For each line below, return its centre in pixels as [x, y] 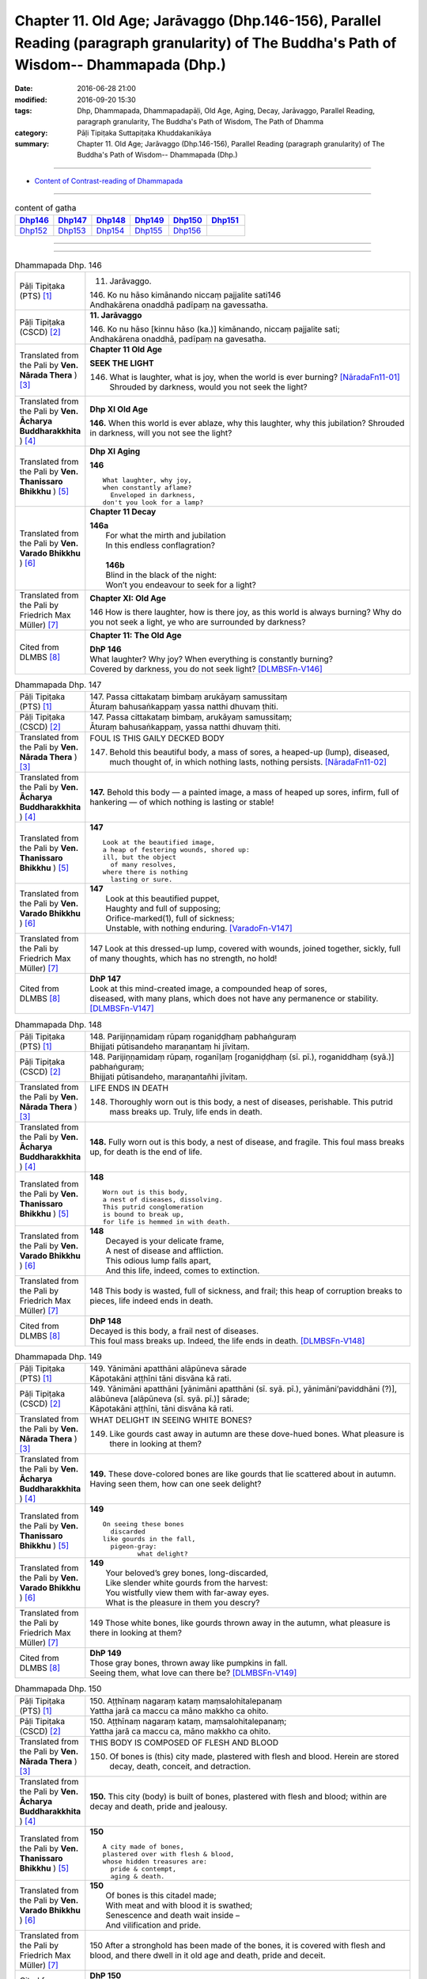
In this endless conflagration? [160, 545]
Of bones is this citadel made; [161, 1895]
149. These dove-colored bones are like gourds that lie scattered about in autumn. [243, 1474]
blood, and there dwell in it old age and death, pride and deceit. [208, 1955]
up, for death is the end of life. [146, 1152]
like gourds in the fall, [149, 1539]
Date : [24, 89]
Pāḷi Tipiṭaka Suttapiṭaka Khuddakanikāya [144, 133]
